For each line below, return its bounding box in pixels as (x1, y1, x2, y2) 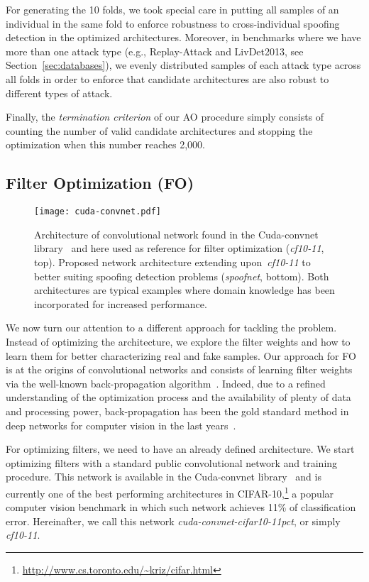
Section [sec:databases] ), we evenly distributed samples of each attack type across (6, 57, 361, 72)
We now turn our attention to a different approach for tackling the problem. (6, 320, 337, 335)
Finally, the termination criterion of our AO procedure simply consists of (6, 109, 324, 124)
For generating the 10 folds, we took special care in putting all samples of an (6, 2, 339, 16)
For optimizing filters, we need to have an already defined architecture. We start (6, 441, 355, 456)
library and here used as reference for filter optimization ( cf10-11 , (34, 241, 324, 256)
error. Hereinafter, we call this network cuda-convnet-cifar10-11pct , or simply (6, 513, 341, 528)
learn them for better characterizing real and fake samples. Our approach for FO (6, 348, 356, 363)
